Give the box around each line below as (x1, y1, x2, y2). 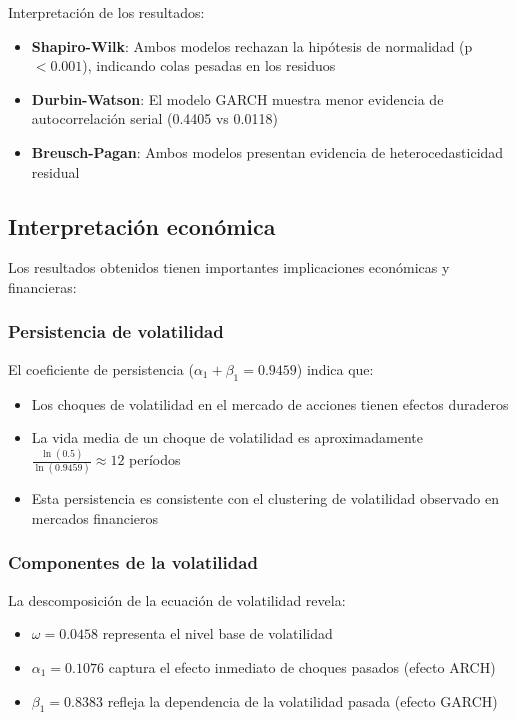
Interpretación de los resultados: (8, 2, 205, 22)
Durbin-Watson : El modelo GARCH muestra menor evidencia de (31, 88, 444, 109)
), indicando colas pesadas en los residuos (82, 55, 336, 76)
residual (31, 161, 80, 182)
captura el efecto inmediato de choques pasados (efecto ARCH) (108, 656, 496, 677)
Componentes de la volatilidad (8, 550, 258, 575)
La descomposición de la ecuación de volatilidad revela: (8, 589, 346, 610)
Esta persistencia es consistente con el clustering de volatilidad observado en (31, 488, 499, 509)
